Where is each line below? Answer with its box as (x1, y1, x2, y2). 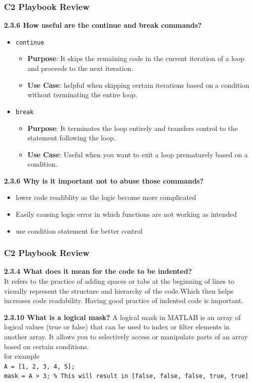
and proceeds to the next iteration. (27, 63, 133, 73)
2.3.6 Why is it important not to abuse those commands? (4, 175, 204, 186)
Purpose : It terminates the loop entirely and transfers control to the (27, 123, 238, 133)
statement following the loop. (27, 132, 116, 143)
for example (4, 351, 40, 361)
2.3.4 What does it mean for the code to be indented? (4, 266, 192, 276)
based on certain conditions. (4, 341, 89, 351)
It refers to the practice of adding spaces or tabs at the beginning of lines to (4, 276, 235, 286)
